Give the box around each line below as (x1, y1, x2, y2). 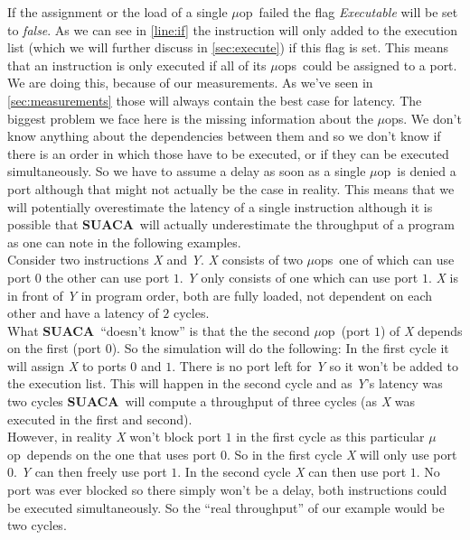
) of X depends (380, 321, 463, 340)
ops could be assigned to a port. (277, 55, 457, 74)
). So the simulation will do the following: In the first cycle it (111, 339, 449, 358)
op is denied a (377, 162, 456, 181)
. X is (428, 267, 458, 286)
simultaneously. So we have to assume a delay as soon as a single (7, 162, 366, 181)
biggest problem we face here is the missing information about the (7, 108, 373, 127)
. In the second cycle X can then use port (177, 462, 407, 481)
